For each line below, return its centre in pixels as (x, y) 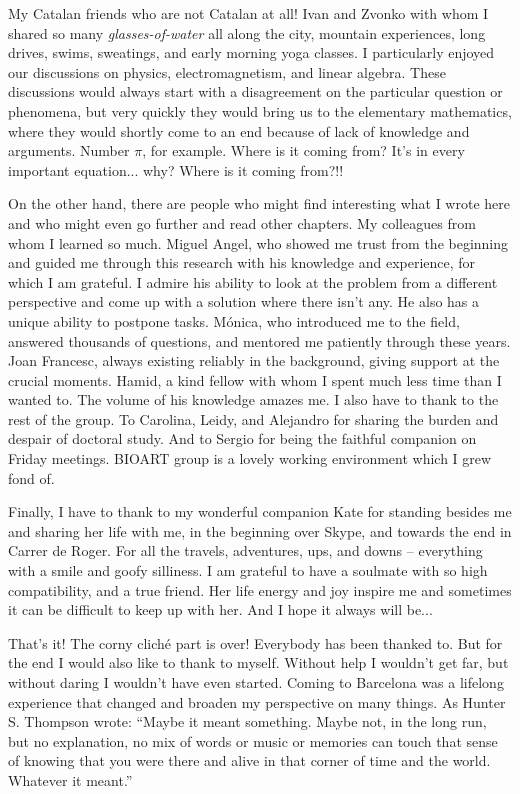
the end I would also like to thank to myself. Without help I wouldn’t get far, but (258, 662)
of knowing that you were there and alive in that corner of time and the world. (249, 760)
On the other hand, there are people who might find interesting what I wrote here (259, 203)
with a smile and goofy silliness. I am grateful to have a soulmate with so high (248, 570)
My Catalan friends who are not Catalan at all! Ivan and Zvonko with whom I (248, 13)
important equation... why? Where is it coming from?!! (176, 169)
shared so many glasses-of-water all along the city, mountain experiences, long (247, 32)
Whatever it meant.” (70, 779)
